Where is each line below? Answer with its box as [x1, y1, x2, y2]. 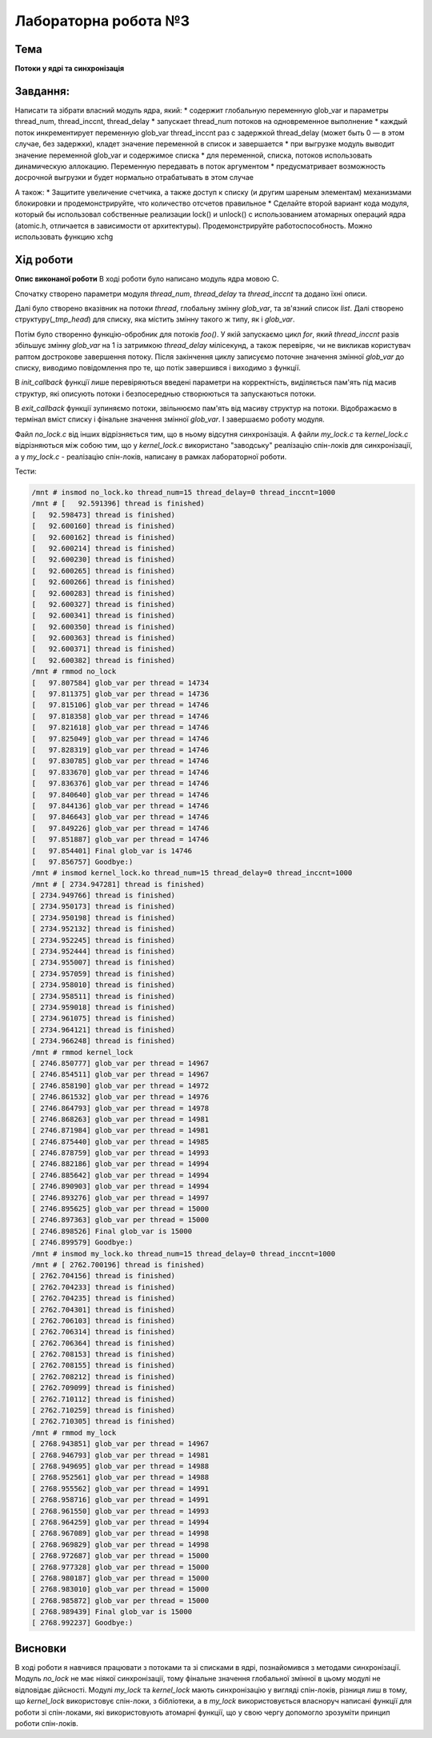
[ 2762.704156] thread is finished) [31, 1272, 176, 1281]
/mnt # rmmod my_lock [31, 1428, 117, 1437]
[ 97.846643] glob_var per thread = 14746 [31, 813, 210, 821]
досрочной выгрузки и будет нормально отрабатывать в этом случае [14, 173, 254, 182]
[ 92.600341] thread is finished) [31, 611, 176, 620]
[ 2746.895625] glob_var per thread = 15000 [31, 1205, 210, 1213]
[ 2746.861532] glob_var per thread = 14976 [31, 1093, 210, 1101]
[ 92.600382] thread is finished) [31, 656, 176, 665]
